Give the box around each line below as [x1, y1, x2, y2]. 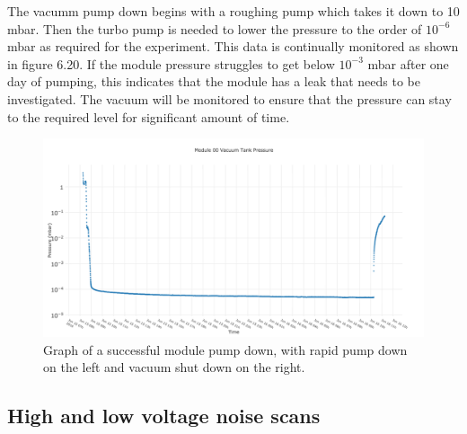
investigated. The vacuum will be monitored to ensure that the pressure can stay [7, 89, 452, 108]
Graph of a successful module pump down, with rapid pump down [43, 340, 408, 359]
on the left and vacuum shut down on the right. [43, 358, 305, 376]
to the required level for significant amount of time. [7, 107, 290, 126]
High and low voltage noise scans [7, 402, 321, 430]
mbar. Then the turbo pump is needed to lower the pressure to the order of [7, 19, 422, 38]
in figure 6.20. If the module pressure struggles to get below [7, 54, 335, 73]
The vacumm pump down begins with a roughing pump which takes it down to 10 [7, 2, 460, 20]
